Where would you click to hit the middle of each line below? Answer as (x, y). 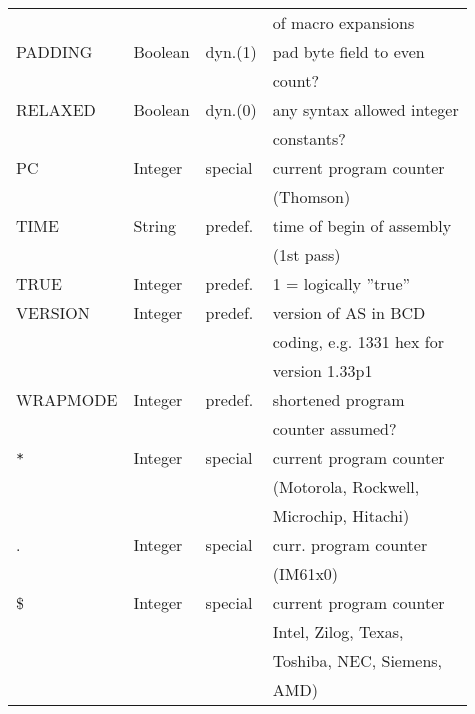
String (155, 225)
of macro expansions (343, 22)
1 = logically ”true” (341, 283)
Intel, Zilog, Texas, (338, 631)
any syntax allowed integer (365, 109)
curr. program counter (350, 544)
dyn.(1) (231, 51)
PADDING (54, 51)
